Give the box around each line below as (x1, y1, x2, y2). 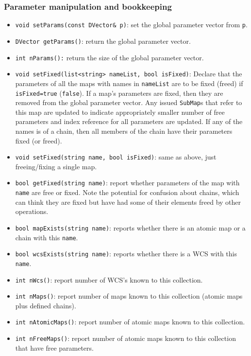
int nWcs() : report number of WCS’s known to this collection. (15, 274, 203, 285)
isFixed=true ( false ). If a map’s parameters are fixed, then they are (15, 88, 223, 98)
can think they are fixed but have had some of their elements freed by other (15, 196, 241, 207)
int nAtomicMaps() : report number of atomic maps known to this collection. (15, 317, 245, 327)
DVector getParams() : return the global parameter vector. (15, 36, 191, 46)
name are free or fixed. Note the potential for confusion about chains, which (15, 187, 239, 197)
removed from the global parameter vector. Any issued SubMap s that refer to (15, 97, 242, 107)
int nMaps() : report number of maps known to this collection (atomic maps (15, 291, 243, 301)
